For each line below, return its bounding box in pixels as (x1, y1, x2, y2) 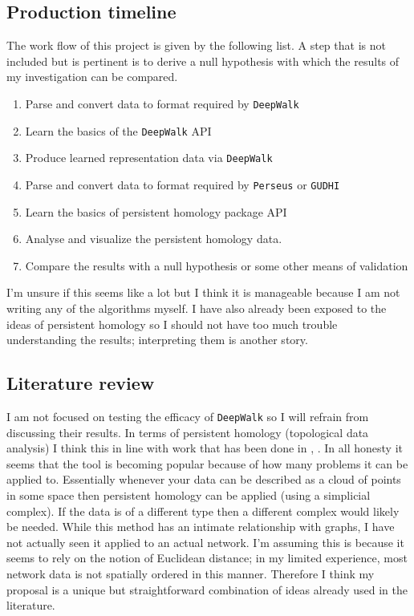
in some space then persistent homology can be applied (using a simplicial (6, 487, 371, 503)
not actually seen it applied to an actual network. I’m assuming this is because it (6, 533, 404, 550)
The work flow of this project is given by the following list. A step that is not (6, 37, 386, 54)
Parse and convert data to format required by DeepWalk (25, 95, 299, 111)
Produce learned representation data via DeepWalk (25, 149, 273, 166)
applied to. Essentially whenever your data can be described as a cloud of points (6, 471, 401, 488)
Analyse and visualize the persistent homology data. (25, 230, 282, 247)
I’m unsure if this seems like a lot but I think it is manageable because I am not (6, 284, 400, 301)
